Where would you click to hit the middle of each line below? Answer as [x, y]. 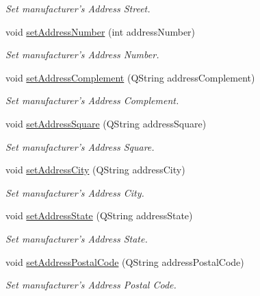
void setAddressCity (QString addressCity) [95, 170]
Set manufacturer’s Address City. [75, 192]
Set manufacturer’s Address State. [77, 238]
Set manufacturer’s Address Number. [82, 54]
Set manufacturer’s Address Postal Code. [91, 285]
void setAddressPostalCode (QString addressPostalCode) [125, 261]
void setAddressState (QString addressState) [99, 215]
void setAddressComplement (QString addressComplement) [130, 77]
